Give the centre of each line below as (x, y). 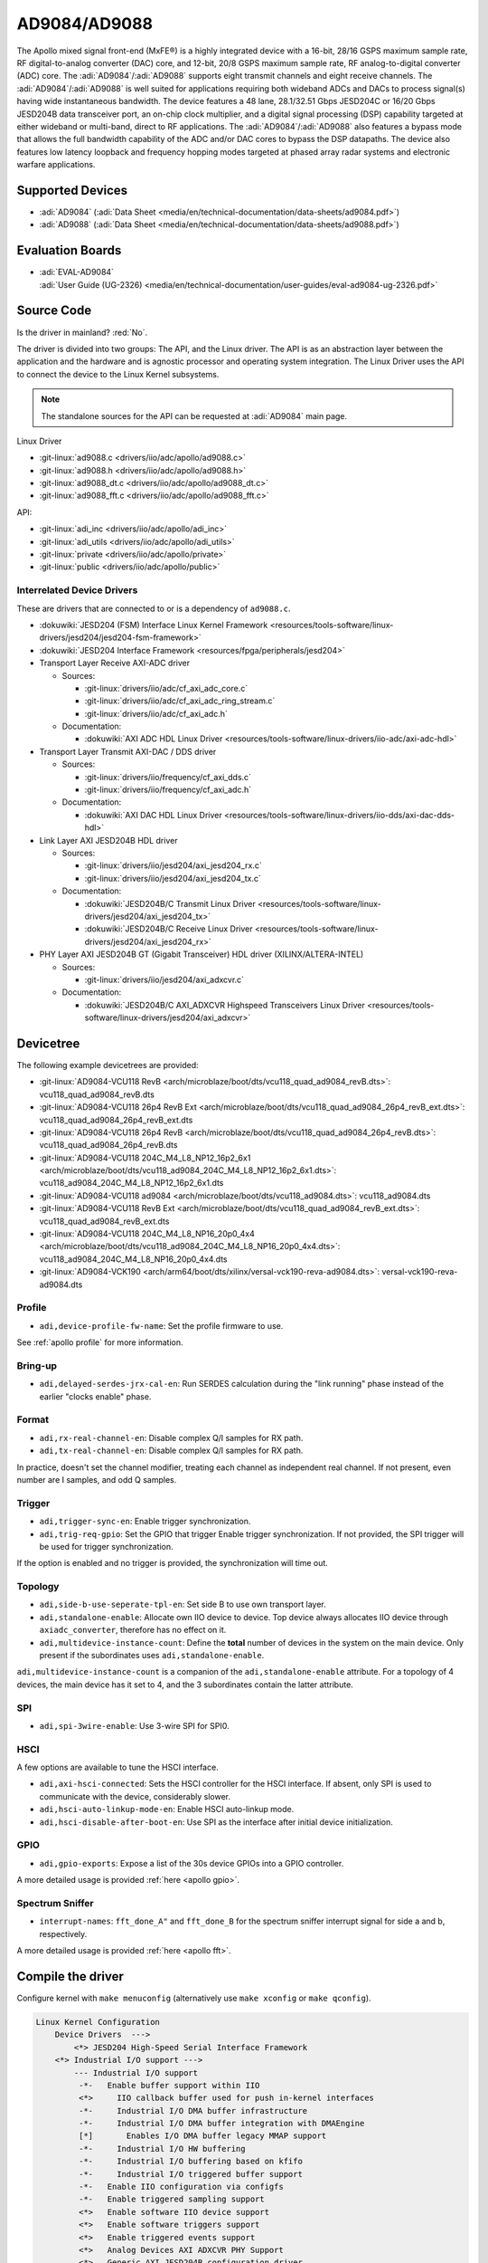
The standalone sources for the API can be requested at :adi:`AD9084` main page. (194, 415)
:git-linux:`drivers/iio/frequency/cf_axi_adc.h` (168, 790)
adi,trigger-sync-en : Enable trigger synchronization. (145, 1522)
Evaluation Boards (69, 250)
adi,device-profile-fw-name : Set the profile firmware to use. (161, 1325)
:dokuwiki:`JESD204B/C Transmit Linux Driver (170, 903)
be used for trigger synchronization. (106, 1546)
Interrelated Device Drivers (77, 590)
